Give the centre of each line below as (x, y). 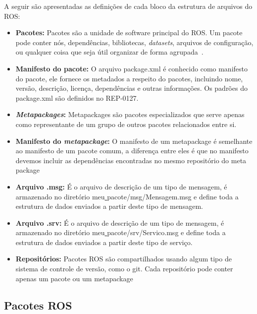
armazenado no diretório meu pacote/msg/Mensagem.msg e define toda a (127, 196)
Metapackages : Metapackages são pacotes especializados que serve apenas (130, 114)
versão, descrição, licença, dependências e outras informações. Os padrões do (131, 88)
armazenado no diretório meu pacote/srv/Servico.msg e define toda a (121, 232)
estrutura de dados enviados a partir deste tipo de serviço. (104, 242)
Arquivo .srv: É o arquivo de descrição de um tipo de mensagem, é (120, 222)
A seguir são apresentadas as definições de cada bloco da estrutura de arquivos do (128, 6)
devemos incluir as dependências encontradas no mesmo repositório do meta (131, 160)
